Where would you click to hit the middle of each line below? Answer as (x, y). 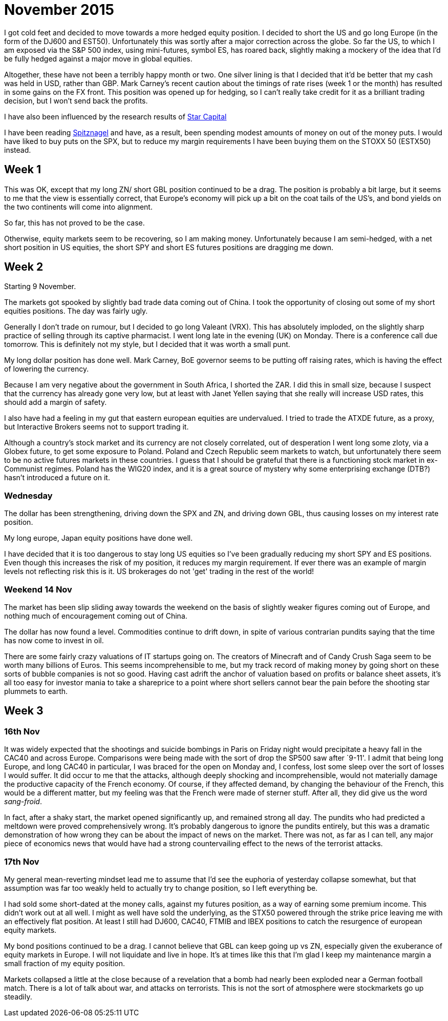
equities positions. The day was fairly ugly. (76, 311)
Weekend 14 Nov (38, 589)
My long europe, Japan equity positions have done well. (99, 538)
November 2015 (59, 10)
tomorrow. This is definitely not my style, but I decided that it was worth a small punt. (147, 344)
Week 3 (24, 711)
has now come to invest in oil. (54, 640)
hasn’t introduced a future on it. (57, 478)
